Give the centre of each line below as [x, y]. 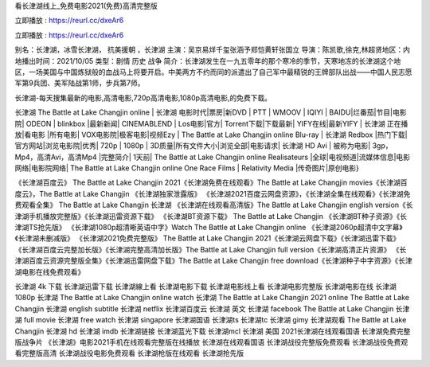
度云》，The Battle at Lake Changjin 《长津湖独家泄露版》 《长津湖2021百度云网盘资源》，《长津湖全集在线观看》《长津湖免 [213, 193]
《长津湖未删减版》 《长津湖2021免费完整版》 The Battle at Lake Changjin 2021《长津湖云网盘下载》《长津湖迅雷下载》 [207, 238]
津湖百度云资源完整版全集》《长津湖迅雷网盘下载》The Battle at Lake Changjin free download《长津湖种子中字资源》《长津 [214, 261]
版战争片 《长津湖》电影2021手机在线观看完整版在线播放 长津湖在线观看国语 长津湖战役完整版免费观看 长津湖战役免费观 [211, 342]
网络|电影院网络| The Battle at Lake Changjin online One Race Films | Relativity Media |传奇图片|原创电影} [187, 168]
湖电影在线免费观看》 [50, 271]
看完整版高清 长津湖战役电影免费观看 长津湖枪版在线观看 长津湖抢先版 [129, 353]
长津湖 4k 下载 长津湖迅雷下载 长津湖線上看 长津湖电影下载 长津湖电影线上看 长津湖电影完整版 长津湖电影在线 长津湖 [206, 286]
